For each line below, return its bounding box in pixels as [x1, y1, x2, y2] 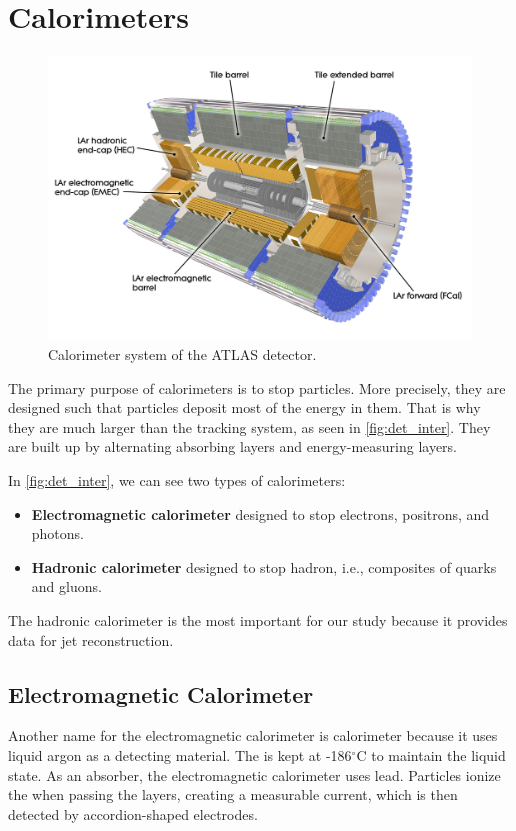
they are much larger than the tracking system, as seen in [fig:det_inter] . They [8, 416, 491, 437]
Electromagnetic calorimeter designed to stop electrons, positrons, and [31, 503, 490, 524]
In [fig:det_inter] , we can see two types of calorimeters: [8, 469, 346, 490]
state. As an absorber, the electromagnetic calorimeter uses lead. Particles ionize [8, 764, 501, 785]
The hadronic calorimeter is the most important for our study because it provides [8, 609, 508, 630]
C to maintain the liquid [356, 744, 506, 765]
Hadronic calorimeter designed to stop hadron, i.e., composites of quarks [31, 556, 497, 577]
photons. [31, 523, 85, 544]
